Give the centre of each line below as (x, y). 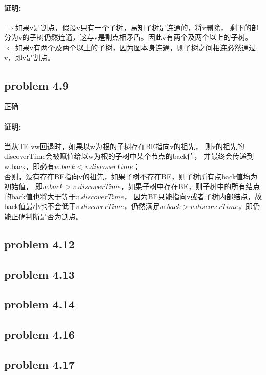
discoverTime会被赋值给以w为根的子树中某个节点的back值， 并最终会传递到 (129, 156)
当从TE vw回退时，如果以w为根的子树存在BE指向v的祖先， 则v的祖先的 (124, 146)
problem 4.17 (39, 364)
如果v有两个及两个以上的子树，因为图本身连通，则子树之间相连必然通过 (136, 47)
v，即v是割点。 (29, 57)
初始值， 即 (23, 186)
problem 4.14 (39, 304)
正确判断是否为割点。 (47, 216)
